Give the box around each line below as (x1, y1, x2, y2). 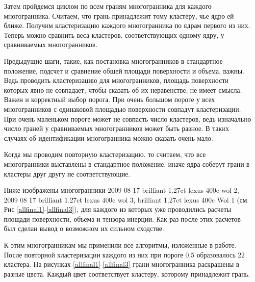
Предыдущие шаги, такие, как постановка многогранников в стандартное (4, 55, 223, 66)
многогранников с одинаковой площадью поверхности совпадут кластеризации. (4, 103, 241, 114)
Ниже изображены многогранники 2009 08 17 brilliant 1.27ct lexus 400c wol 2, (4, 185, 239, 195)
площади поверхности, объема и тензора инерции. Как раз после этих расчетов (4, 213, 241, 224)
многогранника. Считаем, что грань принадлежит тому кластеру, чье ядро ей (4, 10, 234, 21)
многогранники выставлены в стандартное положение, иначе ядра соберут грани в (4, 158, 250, 169)
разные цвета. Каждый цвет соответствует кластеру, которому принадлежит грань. (4, 268, 250, 279)
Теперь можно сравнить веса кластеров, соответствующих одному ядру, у (4, 29, 225, 40)
